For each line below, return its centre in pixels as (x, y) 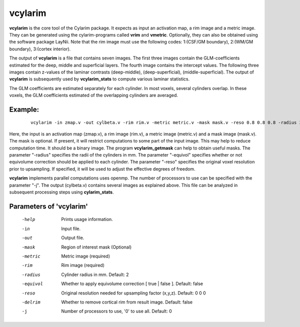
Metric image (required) (85, 256)
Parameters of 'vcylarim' (49, 206)
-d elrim (31, 302)
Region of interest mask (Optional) (96, 247)
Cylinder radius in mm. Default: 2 (95, 274)
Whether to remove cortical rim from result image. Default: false (127, 302)
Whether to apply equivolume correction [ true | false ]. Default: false (132, 284)
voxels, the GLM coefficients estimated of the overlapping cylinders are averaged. (94, 95)
